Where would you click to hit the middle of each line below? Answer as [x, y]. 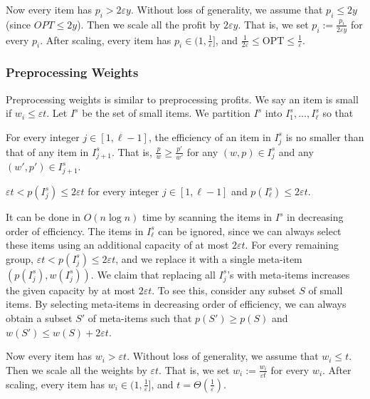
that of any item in [47, 151]
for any [202, 151]
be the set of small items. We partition [166, 113]
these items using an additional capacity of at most [117, 245]
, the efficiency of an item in [210, 136]
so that [338, 113]
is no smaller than [325, 136]
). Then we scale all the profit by [149, 24]
